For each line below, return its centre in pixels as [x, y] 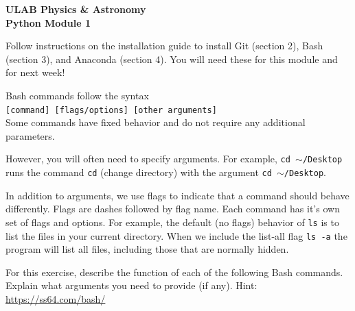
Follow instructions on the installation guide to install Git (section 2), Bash [164, 46]
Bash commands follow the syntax [77, 95]
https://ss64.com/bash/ [56, 299]
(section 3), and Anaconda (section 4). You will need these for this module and [172, 59]
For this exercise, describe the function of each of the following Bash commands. [174, 272]
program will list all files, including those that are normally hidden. [147, 249]
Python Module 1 [48, 22]
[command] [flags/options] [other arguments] [111, 110]
